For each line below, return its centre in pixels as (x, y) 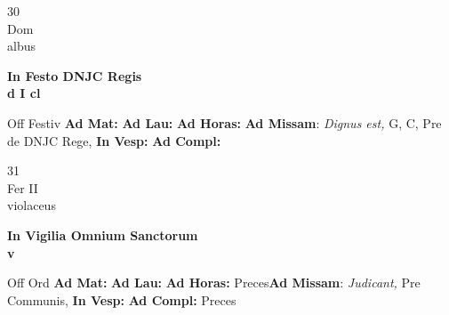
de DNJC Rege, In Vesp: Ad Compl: (114, 140)
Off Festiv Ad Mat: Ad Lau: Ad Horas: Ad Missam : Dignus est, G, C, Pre (224, 122)
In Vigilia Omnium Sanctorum (103, 234)
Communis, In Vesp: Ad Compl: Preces (122, 299)
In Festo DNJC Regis (75, 75)
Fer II (23, 187)
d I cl (24, 93)
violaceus (32, 205)
